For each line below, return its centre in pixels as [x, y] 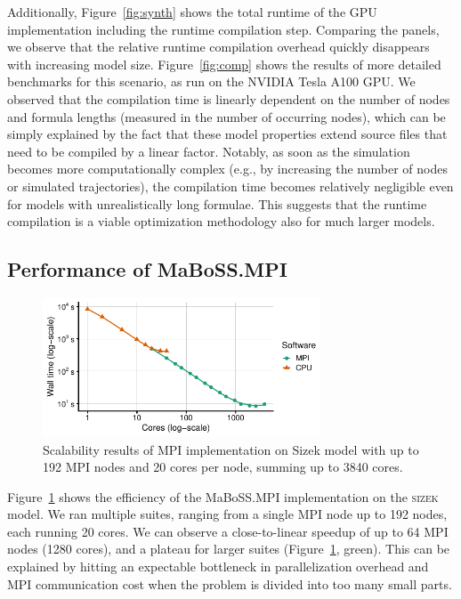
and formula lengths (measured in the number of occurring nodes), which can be [226, 116]
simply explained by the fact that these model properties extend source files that [227, 134]
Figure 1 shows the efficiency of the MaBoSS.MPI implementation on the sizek [223, 496]
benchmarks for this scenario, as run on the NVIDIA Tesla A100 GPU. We [211, 81]
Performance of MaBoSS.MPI [147, 269]
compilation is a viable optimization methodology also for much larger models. [221, 221]
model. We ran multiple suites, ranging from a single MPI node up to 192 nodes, [227, 514]
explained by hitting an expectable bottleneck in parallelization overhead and [218, 567]
